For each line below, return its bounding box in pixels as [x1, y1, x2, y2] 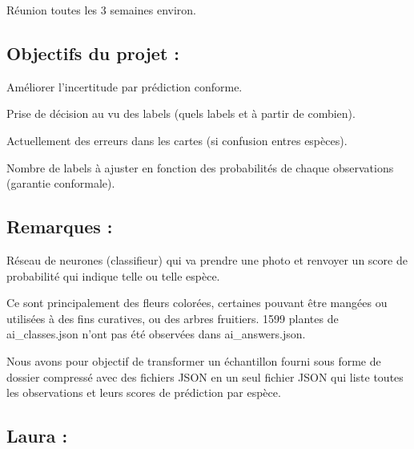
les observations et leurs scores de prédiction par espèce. [6, 384, 281, 401]
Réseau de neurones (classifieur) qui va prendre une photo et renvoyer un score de [6, 251, 408, 268]
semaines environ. [110, 2, 196, 18]
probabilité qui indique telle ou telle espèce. [6, 267, 220, 284]
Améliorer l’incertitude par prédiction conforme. [6, 78, 243, 95]
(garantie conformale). [6, 175, 115, 192]
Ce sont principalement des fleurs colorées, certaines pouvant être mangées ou [6, 294, 388, 311]
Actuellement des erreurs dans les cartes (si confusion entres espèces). [6, 131, 348, 148]
